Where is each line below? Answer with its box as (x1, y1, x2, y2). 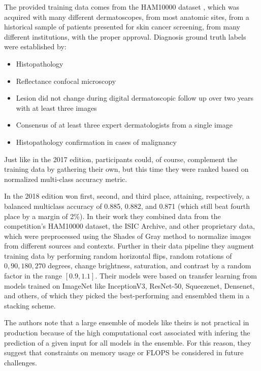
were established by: (4, 41, 67, 52)
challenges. (4, 357, 38, 367)
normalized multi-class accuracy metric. (4, 173, 127, 184)
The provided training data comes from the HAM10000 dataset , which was (4, 2, 240, 12)
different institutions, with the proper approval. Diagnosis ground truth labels (4, 31, 246, 42)
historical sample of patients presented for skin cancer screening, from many (4, 21, 241, 32)
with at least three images (16, 102, 97, 113)
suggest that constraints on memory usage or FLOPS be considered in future (4, 347, 244, 358)
